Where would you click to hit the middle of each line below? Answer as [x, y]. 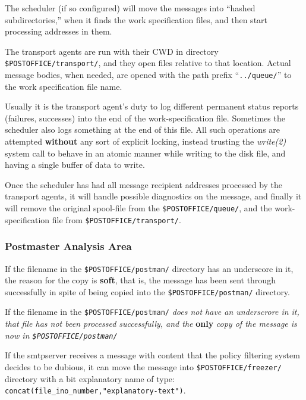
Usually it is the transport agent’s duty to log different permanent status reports [152, 106]
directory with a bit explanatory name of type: [90, 378]
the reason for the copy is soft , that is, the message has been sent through [140, 280]
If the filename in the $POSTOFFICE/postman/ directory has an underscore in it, [149, 268]
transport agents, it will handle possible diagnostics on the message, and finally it [153, 196]
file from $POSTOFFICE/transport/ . [116, 219]
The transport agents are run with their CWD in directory [112, 51]
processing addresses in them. [59, 31]
